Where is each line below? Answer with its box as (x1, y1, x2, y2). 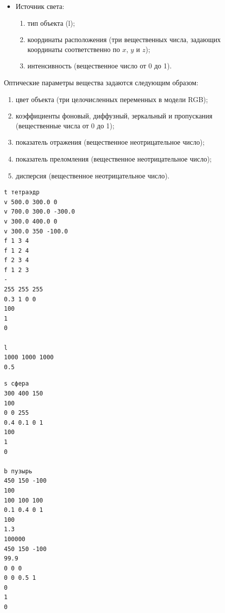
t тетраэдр (4, 189, 40, 196)
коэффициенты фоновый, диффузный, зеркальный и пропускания (15, 111, 213, 121)
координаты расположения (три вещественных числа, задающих (27, 34, 221, 45)
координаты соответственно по (27, 44, 120, 54)
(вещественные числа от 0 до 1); (15, 120, 114, 130)
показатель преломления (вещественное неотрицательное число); (15, 153, 212, 164)
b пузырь (4, 467, 33, 475)
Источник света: (15, 1, 64, 11)
